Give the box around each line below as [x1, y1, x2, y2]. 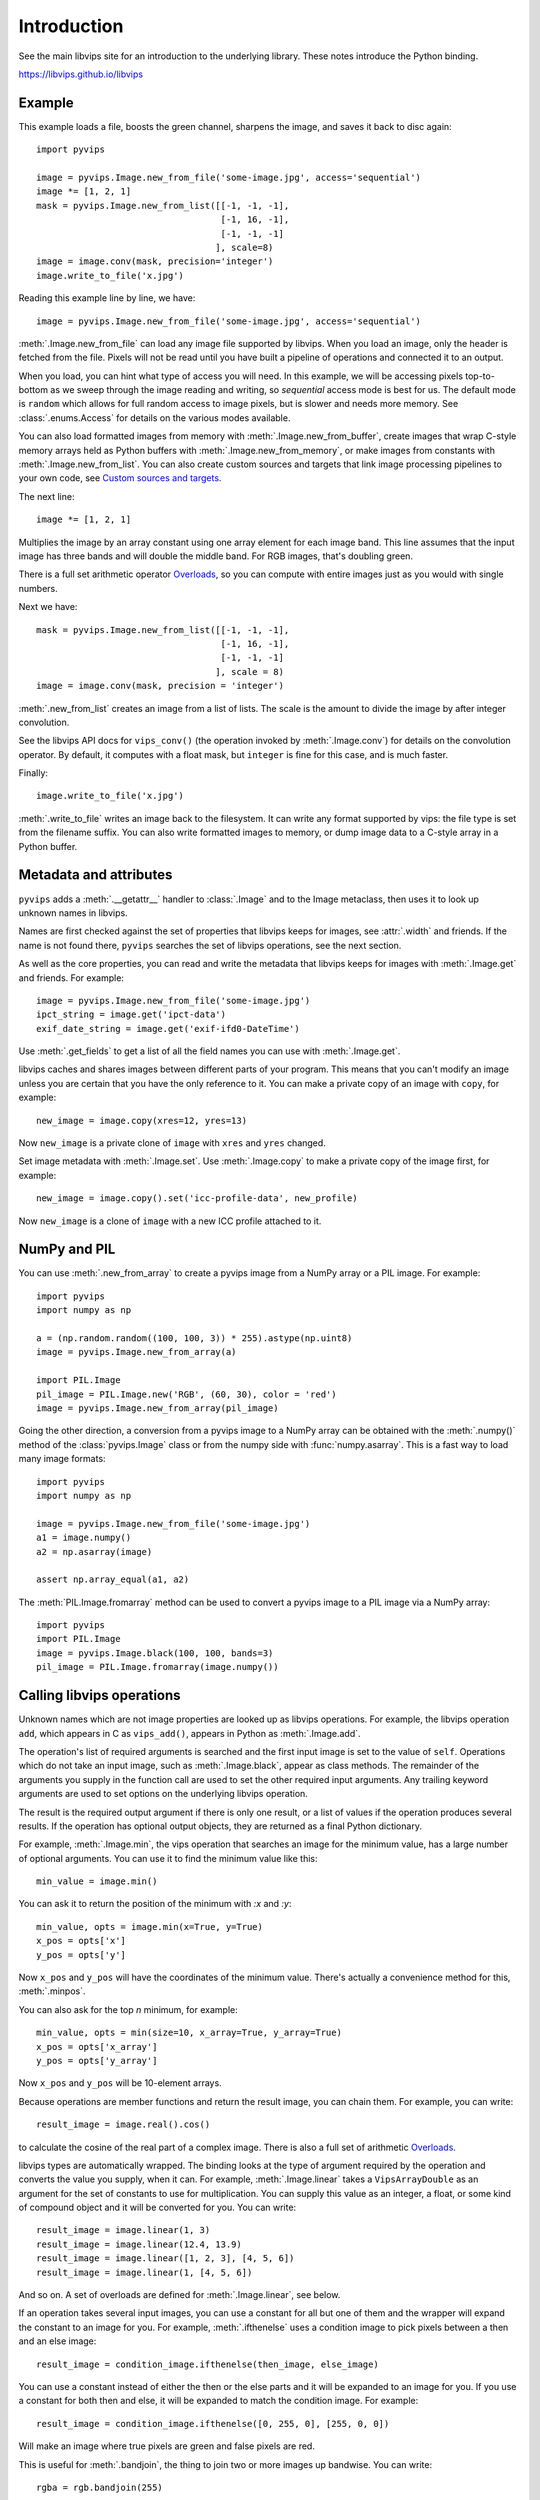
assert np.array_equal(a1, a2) [36, 1574, 190, 1585]
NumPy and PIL [18, 1241, 116, 1258]
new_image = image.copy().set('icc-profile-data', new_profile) [36, 1193, 359, 1204]
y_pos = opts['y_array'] [36, 2055, 158, 2066]
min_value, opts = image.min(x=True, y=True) [36, 1921, 264, 1932]
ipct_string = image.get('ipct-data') [36, 1009, 227, 1020]
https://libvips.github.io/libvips [18, 68, 144, 80]
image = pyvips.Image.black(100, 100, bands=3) [36, 1647, 274, 1659]
